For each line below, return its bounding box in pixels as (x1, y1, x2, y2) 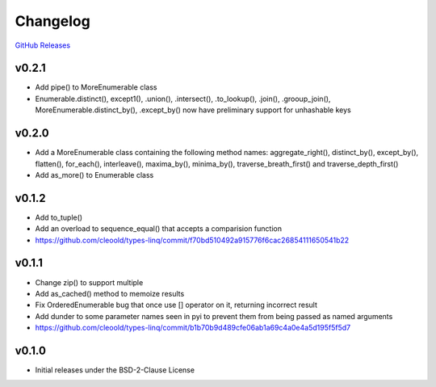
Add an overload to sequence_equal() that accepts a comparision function (35, 224, 283, 233)
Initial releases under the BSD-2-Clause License (35, 364, 195, 375)
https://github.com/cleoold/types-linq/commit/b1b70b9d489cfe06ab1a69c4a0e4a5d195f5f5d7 (35, 323, 351, 333)
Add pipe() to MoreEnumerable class (35, 82, 157, 92)
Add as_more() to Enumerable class (35, 170, 154, 179)
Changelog (15, 12, 90, 30)
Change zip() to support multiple (35, 277, 144, 287)
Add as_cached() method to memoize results (35, 288, 185, 298)
